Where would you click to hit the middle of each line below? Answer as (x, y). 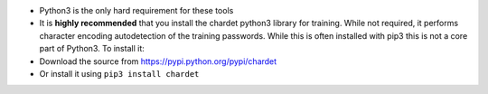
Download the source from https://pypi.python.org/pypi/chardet (158, 61)
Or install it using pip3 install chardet (119, 73)
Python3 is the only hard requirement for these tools (136, 10)
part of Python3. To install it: (92, 49)
